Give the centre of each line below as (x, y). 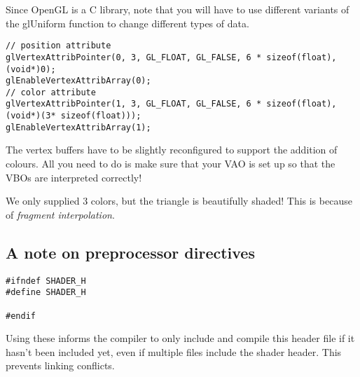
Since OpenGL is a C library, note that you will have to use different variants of (178, 9)
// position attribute (58, 46)
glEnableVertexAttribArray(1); (78, 127)
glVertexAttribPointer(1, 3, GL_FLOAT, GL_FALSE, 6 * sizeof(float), (171, 104)
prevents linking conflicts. (60, 365)
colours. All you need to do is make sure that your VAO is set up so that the (171, 164)
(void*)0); (31, 69)
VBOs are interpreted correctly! (74, 177)
